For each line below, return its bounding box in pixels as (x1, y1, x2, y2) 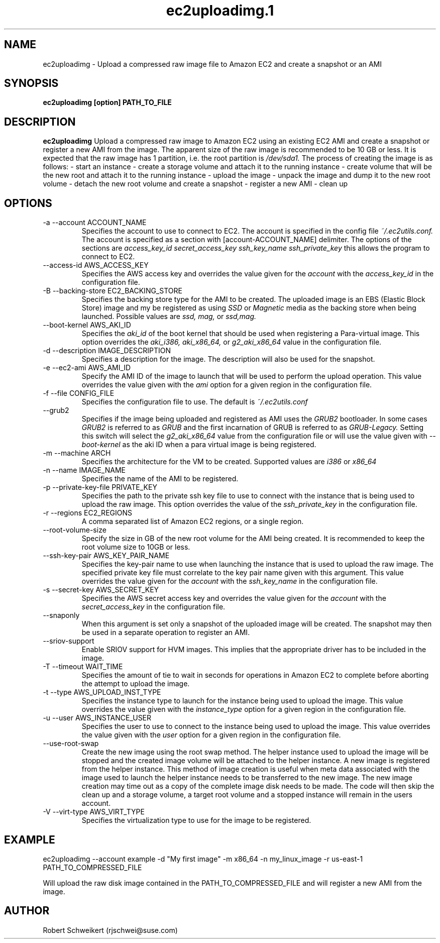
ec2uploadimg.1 (166, 2, 274, 19)
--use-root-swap (43, 739, 99, 748)
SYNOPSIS (4, 77, 59, 90)
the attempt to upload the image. (81, 679, 190, 688)
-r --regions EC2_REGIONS (43, 508, 132, 517)
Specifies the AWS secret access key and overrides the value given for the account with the (81, 594, 386, 603)
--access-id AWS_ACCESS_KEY (43, 261, 149, 270)
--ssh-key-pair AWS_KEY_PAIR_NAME (43, 551, 170, 560)
